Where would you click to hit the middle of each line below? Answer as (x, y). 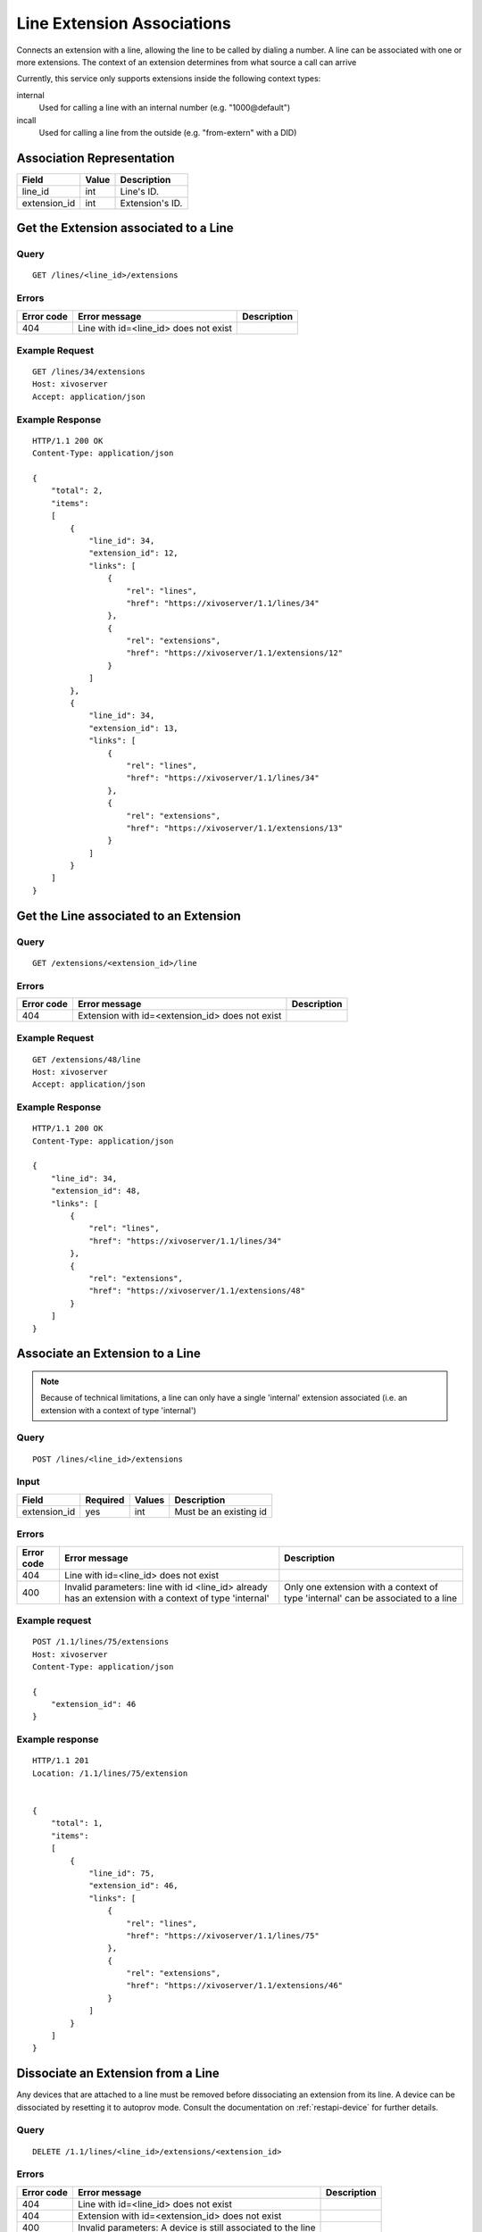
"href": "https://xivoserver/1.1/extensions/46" (235, 1986)
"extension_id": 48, (96, 1191)
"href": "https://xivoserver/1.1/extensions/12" (235, 653)
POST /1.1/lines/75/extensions (101, 1642)
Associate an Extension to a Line (108, 1354)
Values (150, 1500)
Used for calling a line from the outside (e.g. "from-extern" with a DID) (168, 132)
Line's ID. (140, 191)
